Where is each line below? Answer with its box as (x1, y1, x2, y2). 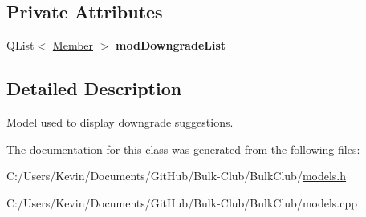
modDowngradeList (116, 37, 226, 54)
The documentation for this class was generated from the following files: (6, 140, 360, 157)
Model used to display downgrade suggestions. (6, 114, 234, 130)
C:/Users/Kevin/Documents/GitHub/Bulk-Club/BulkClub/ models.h (6, 167, 347, 184)
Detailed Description (6, 76, 182, 101)
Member (52, 37, 94, 54)
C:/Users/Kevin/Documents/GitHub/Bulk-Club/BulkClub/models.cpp (6, 194, 358, 211)
